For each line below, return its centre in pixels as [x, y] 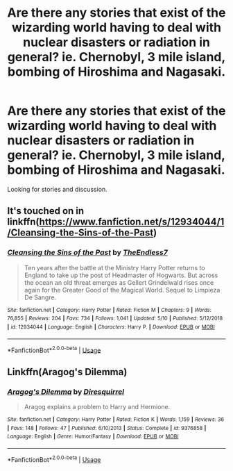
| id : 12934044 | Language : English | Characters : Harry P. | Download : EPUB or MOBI [111, 327]
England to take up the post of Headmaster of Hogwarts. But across [121, 275]
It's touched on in [46, 211]
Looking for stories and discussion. [57, 189]
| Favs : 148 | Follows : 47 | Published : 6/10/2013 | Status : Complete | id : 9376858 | [107, 428]
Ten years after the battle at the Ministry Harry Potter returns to [115, 267]
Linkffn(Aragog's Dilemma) [67, 372]
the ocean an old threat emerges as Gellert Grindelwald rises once [119, 282]
